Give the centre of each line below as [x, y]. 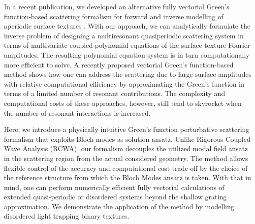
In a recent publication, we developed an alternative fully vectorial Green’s [117, 6]
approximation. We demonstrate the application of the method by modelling [119, 206]
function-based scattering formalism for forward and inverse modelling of [114, 16]
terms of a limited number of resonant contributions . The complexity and [115, 93]
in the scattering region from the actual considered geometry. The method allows [126, 158]
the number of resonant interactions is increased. [77, 112]
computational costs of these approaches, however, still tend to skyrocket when [123, 103]
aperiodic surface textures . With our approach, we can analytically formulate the [127, 26]
